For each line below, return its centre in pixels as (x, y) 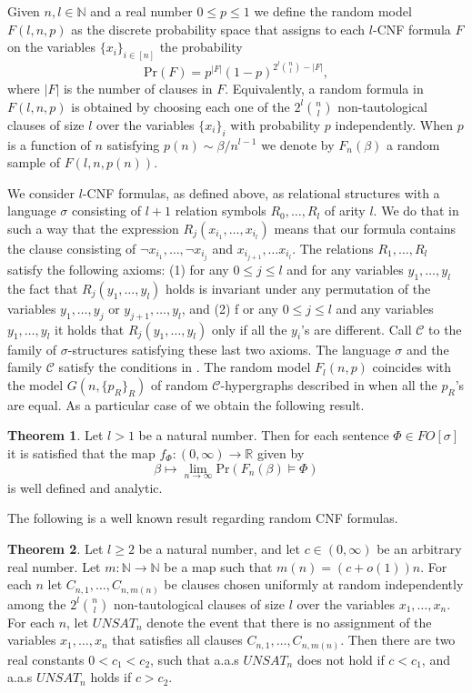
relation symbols (221, 211)
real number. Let (54, 566)
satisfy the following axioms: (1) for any (118, 269)
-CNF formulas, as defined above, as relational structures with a (261, 192)
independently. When (394, 124)
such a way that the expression (93, 228)
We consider (41, 192)
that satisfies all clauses (177, 640)
